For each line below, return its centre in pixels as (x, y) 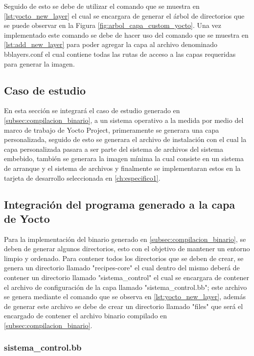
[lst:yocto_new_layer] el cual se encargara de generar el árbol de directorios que (124, 15)
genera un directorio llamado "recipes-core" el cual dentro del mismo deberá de (122, 268)
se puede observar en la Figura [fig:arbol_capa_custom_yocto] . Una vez (113, 25)
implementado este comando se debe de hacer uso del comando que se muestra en (126, 35)
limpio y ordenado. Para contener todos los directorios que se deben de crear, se (124, 258)
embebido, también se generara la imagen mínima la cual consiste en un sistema (124, 158)
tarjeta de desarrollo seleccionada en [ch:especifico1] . (82, 178)
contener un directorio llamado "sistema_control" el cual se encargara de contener (127, 277)
